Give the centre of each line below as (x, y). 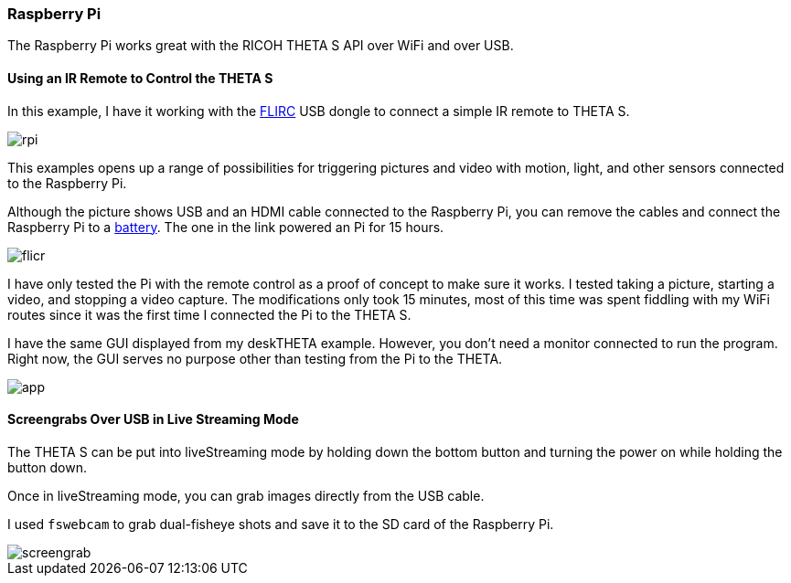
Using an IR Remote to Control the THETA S (140, 78)
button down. (47, 467)
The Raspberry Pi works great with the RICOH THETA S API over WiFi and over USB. (261, 46)
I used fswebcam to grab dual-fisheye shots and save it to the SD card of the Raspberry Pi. (281, 524)
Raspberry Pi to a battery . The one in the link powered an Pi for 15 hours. (226, 227)
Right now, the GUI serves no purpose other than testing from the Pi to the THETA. (255, 358)
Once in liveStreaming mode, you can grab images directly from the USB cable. (246, 495)
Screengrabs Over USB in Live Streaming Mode (153, 419)
